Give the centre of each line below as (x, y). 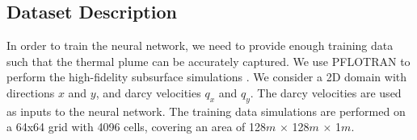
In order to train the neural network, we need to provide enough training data (200, 45)
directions (31, 92)
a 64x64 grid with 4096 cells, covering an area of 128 (137, 127)
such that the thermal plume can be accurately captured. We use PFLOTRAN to (208, 61)
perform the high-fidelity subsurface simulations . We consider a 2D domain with (207, 77)
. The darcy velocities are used (326, 92)
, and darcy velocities (148, 92)
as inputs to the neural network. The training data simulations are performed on (206, 111)
